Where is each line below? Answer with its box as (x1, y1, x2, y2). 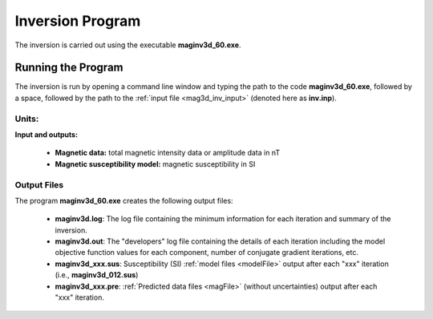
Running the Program (14, 61, 123, 75)
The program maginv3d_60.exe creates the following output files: (14, 196, 233, 205)
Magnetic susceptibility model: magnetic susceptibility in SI (55, 159, 256, 168)
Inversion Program (14, 12, 141, 30)
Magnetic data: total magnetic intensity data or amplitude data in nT (55, 148, 281, 158)
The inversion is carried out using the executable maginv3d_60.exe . (14, 40, 241, 50)
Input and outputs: (14, 129, 79, 139)
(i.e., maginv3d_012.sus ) (55, 270, 139, 280)
